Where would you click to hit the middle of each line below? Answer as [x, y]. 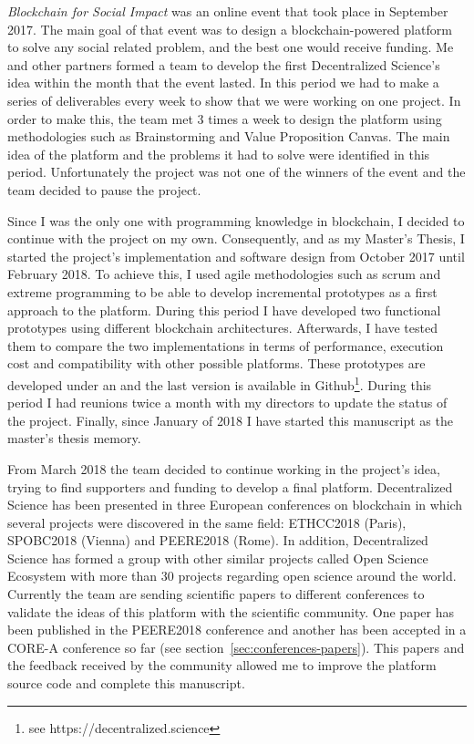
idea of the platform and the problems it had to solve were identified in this [219, 154]
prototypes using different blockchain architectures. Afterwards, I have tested [222, 328]
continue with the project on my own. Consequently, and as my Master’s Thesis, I [236, 238]
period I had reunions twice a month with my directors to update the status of [227, 403]
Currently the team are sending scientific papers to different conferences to [216, 594]
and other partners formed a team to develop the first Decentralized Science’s [224, 64]
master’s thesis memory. [74, 438]
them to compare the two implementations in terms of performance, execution [226, 345]
